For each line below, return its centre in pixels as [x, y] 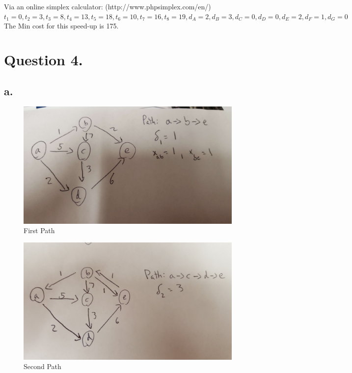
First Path [39, 230]
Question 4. [43, 59]
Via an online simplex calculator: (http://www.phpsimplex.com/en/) [108, 6]
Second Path [42, 366]
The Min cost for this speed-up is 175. [61, 26]
